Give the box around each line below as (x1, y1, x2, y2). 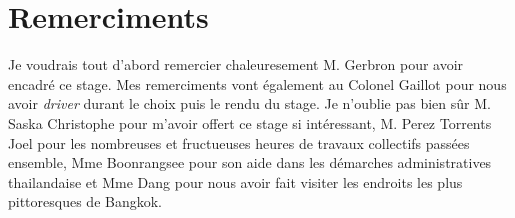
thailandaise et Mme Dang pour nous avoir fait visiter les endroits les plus (8, 171, 463, 192)
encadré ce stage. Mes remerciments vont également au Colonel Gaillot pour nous (8, 73, 507, 94)
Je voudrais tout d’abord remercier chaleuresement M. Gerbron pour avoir (8, 54, 464, 75)
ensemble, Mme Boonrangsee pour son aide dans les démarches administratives (8, 152, 492, 173)
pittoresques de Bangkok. (8, 191, 162, 212)
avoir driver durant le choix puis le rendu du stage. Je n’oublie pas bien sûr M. (8, 93, 491, 114)
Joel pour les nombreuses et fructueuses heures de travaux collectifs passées (8, 132, 470, 153)
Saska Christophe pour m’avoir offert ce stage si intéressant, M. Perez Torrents (8, 112, 492, 133)
